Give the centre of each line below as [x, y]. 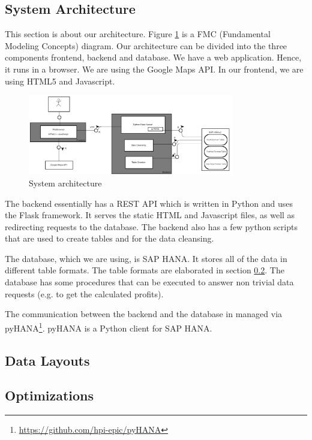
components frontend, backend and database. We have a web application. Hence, [153, 57]
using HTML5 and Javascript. [60, 81]
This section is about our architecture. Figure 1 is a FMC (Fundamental [138, 34]
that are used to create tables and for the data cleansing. [109, 238]
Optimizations [49, 395]
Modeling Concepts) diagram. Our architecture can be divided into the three [146, 45]
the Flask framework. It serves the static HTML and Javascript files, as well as [150, 215]
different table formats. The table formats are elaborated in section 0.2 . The [145, 270]
